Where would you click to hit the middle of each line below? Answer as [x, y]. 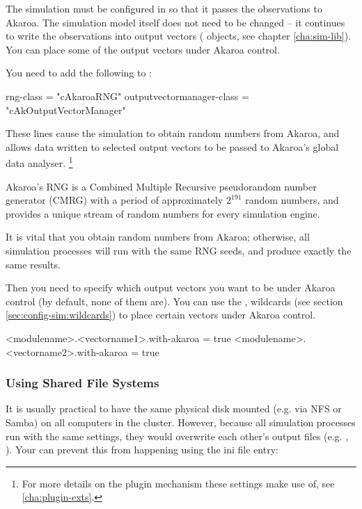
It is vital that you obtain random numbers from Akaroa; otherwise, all [158, 237]
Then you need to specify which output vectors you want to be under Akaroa [171, 288]
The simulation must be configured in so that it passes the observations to [164, 8]
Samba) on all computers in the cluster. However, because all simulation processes [181, 422]
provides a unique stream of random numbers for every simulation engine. [163, 213]
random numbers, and [292, 200]
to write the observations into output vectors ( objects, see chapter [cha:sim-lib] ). [179, 36]
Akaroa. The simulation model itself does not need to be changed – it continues [175, 22]
